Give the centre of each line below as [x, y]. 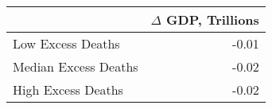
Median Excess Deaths [76, 66]
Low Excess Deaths [66, 43]
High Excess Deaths [68, 90]
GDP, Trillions [213, 19]
